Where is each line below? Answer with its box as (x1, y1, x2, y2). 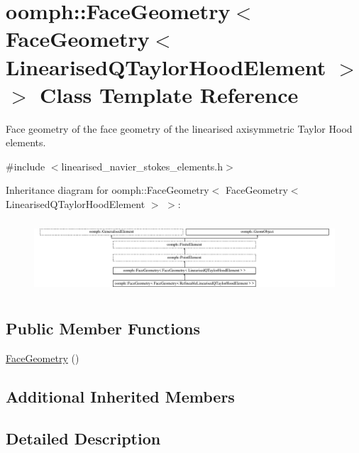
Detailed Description (6, 427, 161, 449)
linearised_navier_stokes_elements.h (61, 158, 223, 173)
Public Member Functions (6, 317, 200, 339)
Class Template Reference (40, 80, 299, 109)
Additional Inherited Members (6, 385, 235, 407)
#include (6, 158, 45, 173)
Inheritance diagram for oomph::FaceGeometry (6, 182, 209, 197)
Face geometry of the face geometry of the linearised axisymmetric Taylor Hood (6, 121, 353, 136)
